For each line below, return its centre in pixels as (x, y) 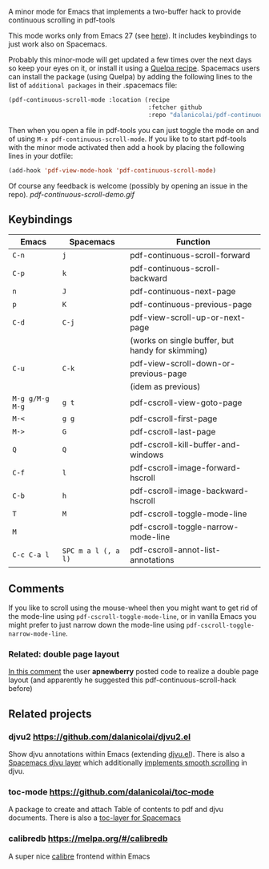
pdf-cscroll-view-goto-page (186, 402)
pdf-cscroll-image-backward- (189, 491)
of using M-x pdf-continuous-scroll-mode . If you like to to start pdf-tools (127, 139)
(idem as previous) (165, 386)
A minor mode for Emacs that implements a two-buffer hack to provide (125, 12)
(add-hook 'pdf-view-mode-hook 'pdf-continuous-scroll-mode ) (112, 170)
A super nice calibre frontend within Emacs (79, 856)
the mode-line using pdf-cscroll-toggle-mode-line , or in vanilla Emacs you (132, 616)
